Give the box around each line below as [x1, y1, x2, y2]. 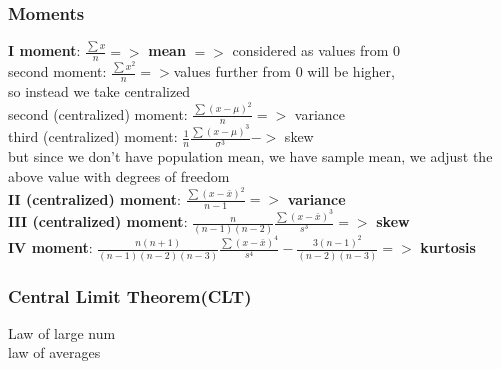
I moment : [8, 40, 81, 61]
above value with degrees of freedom [8, 165, 230, 186]
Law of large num [8, 322, 116, 343]
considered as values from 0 [232, 40, 401, 61]
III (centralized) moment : [8, 211, 188, 232]
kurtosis [420, 237, 476, 258]
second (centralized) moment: [8, 103, 188, 124]
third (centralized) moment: [8, 126, 178, 147]
